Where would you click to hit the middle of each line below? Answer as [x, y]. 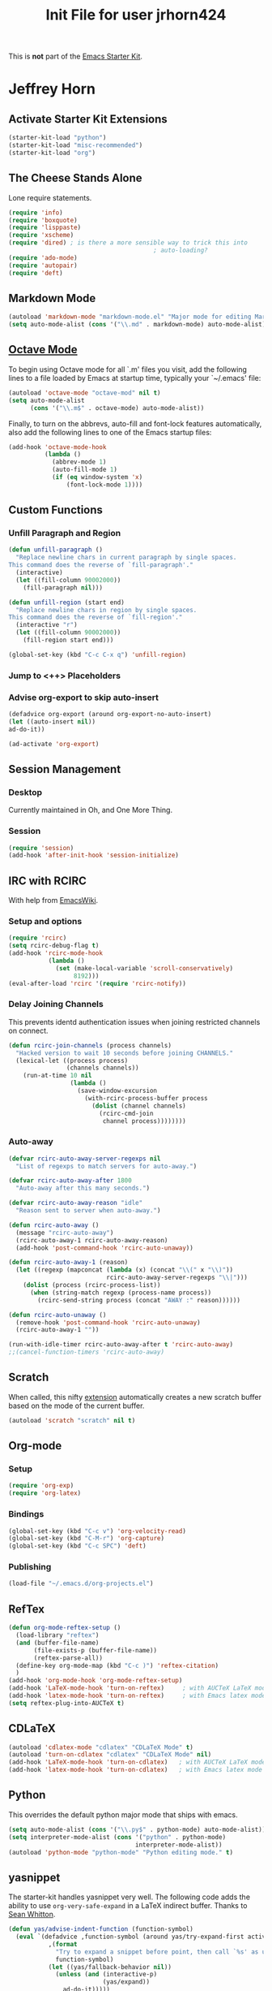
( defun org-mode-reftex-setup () [65, 1628]
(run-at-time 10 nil [57, 1076]
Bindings [26, 1514]
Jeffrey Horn [52, 89]
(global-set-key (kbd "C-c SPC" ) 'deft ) [78, 1546]
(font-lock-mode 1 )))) [104, 485]
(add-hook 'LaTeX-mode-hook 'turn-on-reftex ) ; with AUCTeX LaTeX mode [139, 1688]
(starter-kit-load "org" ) [52, 153]
